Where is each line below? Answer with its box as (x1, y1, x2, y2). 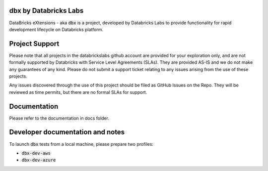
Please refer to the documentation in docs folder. (9, 115, 109, 121)
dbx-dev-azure (21, 157, 56, 163)
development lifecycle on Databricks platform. (9, 26, 104, 32)
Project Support (9, 40, 60, 48)
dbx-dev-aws (21, 150, 51, 156)
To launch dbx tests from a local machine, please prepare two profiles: (9, 141, 154, 147)
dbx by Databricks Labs (9, 6, 84, 15)
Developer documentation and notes (9, 128, 125, 136)
